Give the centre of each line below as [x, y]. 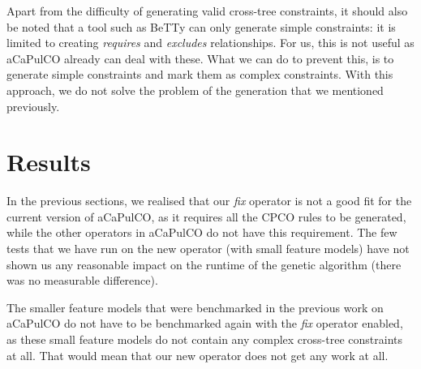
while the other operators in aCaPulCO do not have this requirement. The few [202, 232]
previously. [33, 106]
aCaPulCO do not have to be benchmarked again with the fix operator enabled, [205, 323]
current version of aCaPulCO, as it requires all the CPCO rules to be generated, [206, 216]
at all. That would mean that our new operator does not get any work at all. [198, 355]
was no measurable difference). [82, 280]
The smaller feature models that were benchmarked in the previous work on [195, 307]
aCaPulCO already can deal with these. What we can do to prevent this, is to [200, 58]
